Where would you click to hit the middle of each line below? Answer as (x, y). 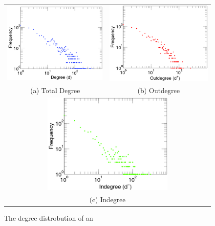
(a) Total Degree (55, 90)
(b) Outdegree (159, 90)
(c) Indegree (107, 199)
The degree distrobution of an (49, 218)
